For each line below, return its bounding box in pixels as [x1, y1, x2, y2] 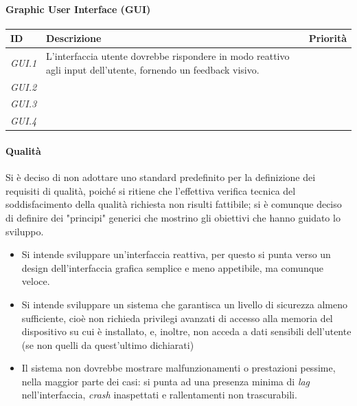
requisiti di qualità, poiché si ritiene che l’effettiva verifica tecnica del [5, 183, 296, 197]
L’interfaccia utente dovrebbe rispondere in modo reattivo [46, 49, 290, 63]
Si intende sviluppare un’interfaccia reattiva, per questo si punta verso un [21, 247, 331, 261]
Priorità [308, 31, 347, 45]
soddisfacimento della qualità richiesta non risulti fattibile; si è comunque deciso [5, 197, 342, 211]
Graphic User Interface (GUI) [5, 1, 151, 16]
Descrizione [46, 31, 102, 45]
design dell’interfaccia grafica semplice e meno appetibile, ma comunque [21, 260, 324, 275]
